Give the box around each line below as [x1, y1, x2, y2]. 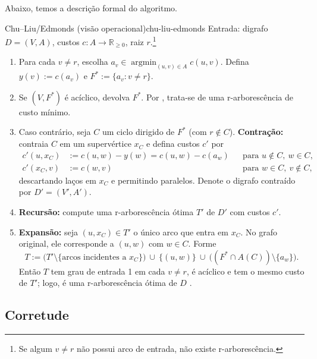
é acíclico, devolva [64, 90, 130, 103]
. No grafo [240, 225, 277, 238]
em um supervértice [59, 137, 131, 150]
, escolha [77, 55, 108, 68]
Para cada [18, 55, 56, 68]
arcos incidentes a [62, 253, 127, 262]
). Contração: [229, 125, 284, 138]
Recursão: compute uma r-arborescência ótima [18, 205, 194, 218]
